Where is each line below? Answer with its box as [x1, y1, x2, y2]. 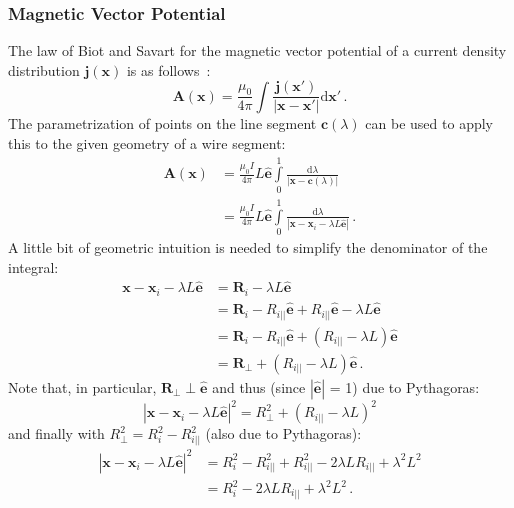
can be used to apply [365, 113, 493, 134]
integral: [8, 256, 59, 277]
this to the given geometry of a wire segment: [8, 133, 286, 154]
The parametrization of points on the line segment [8, 113, 317, 134]
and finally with [8, 423, 105, 444]
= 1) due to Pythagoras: [329, 376, 480, 397]
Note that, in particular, [8, 376, 157, 397]
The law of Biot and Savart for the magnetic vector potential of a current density [8, 40, 507, 61]
